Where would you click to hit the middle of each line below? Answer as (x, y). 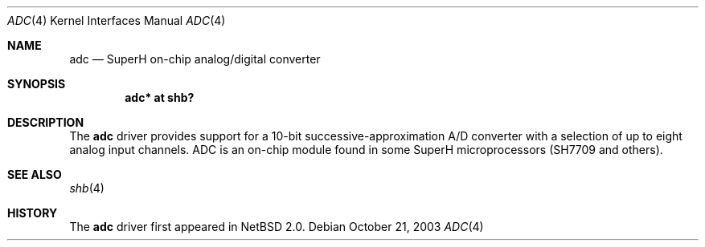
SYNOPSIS (37, 84)
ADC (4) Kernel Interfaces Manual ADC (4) (117, 20)
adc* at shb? (160, 97)
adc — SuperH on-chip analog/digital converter (195, 59)
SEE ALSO (35, 174)
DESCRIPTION (46, 122)
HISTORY (33, 213)
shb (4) (87, 188)
